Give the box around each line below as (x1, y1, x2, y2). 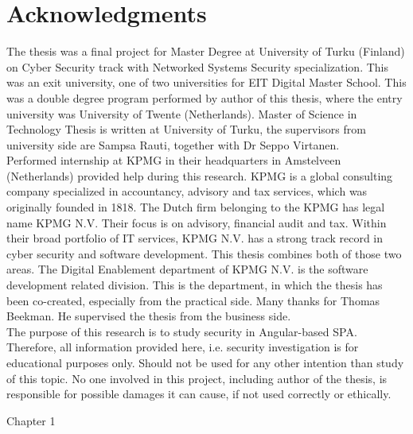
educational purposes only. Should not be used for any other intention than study (6, 355, 404, 370)
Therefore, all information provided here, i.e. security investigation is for (6, 339, 359, 355)
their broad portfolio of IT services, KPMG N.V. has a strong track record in (6, 230, 384, 246)
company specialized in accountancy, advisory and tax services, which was (6, 183, 368, 200)
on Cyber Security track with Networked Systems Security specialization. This (6, 58, 388, 75)
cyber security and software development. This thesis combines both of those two (6, 245, 402, 262)
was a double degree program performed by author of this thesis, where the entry (6, 89, 403, 106)
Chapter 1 (6, 412, 56, 428)
